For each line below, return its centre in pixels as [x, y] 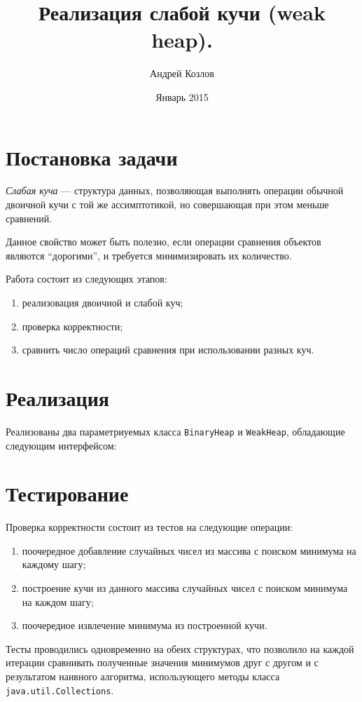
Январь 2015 [182, 96]
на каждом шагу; [58, 601]
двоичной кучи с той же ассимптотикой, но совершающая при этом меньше [167, 204]
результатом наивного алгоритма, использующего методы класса [143, 676]
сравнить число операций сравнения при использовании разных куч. [168, 350]
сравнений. [29, 218]
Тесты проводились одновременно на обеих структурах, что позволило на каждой [180, 648]
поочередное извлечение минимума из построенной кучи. [145, 625]
